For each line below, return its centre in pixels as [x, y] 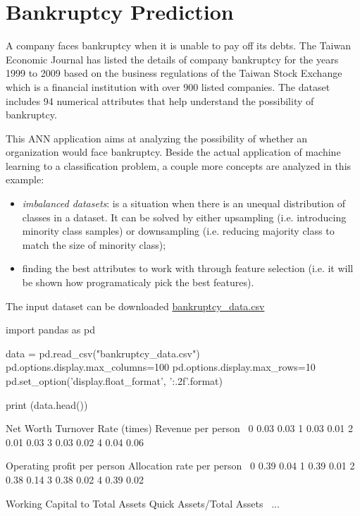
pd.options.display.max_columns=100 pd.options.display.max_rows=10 [161, 367]
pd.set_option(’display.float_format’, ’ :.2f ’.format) [114, 381]
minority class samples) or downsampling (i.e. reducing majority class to [178, 231]
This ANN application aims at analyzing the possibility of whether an [157, 138]
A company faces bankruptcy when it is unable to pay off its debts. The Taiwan [178, 45]
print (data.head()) [47, 404]
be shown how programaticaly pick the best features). [138, 282]
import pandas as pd [50, 330]
